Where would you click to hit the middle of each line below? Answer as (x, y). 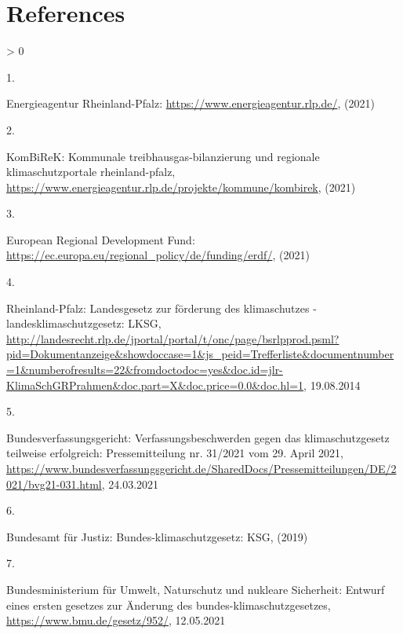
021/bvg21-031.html (54, 484)
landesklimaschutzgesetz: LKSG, (84, 323)
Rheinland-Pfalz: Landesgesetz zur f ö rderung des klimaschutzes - (162, 308)
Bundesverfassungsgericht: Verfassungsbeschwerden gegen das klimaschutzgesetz (198, 437)
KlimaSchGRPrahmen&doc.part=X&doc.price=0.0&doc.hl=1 (155, 385)
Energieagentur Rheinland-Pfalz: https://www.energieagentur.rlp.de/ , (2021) (191, 103)
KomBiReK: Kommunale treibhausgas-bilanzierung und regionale (163, 156)
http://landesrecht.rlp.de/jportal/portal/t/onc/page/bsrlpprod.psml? (173, 338)
